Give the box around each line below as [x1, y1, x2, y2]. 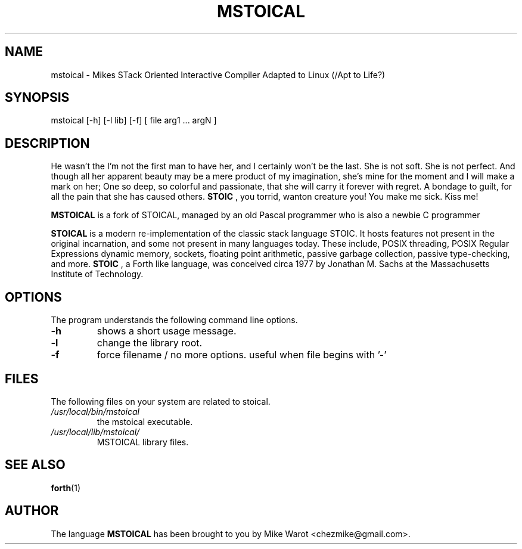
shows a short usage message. [97, 325, 237, 337]
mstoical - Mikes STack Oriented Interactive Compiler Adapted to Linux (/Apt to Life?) [51, 69, 386, 80]
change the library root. [97, 337, 203, 349]
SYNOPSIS [5, 90, 70, 106]
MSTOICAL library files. [97, 436, 189, 447]
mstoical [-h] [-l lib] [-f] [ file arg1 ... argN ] [51, 115, 217, 126]
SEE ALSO [5, 457, 66, 473]
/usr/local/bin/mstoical [51, 406, 139, 417]
